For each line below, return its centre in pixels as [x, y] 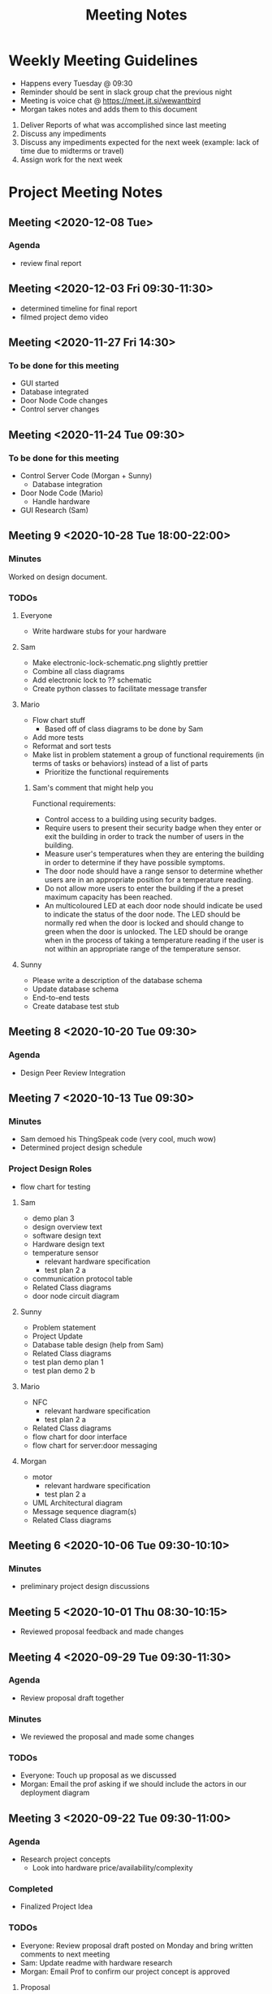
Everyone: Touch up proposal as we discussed [98, 1775]
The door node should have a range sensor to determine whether [154, 871]
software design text [67, 1235]
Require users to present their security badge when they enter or [153, 828]
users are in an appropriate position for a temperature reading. [149, 879]
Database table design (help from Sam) [98, 1344]
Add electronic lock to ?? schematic [92, 680]
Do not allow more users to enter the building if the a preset [144, 888]
